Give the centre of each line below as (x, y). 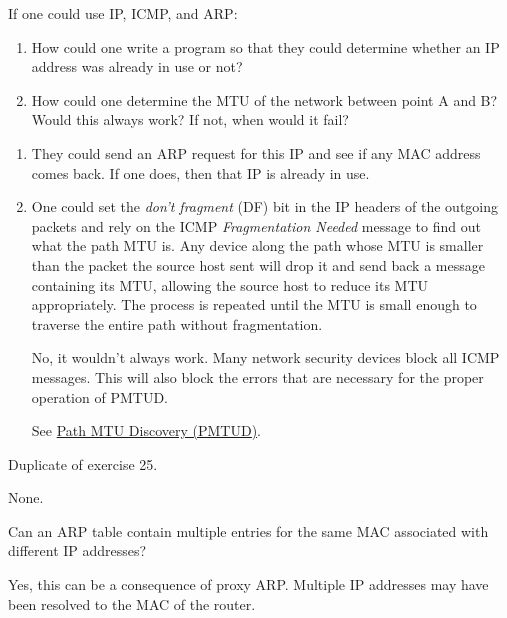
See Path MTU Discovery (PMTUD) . (146, 430)
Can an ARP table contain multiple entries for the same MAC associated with (248, 530)
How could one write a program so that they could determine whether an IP (265, 46)
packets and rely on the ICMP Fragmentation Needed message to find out (256, 225)
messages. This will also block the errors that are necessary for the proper (257, 376)
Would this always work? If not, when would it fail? (190, 119)
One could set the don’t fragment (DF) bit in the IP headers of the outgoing (265, 206)
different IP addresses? (77, 550)
